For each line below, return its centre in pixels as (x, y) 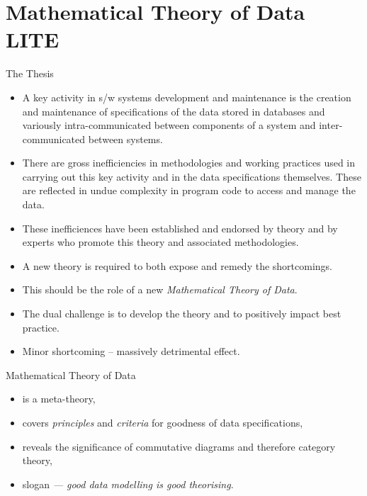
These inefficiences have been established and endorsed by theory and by (180, 228)
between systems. (125, 139)
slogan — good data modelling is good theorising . (128, 484)
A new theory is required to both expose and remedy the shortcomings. (177, 265)
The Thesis (30, 73)
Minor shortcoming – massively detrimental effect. (131, 351)
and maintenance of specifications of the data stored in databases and (174, 111)
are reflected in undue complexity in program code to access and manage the (189, 190)
